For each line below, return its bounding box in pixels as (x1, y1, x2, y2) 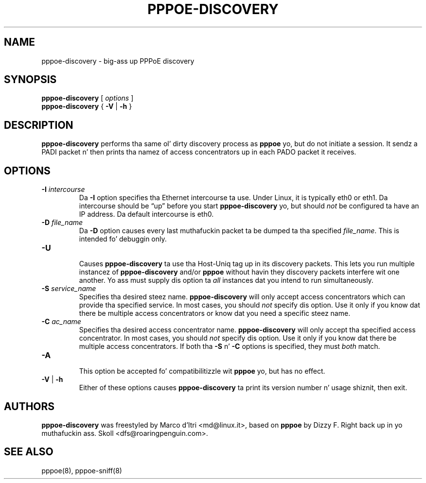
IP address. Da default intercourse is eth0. (79, 210, 214, 219)
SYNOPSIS (4, 73, 57, 86)
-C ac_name (41, 317, 81, 326)
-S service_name (41, 284, 96, 293)
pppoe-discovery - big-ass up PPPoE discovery (41, 56, 195, 65)
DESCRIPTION (4, 119, 73, 131)
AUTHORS (4, 400, 55, 413)
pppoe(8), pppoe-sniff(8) (41, 466, 122, 475)
